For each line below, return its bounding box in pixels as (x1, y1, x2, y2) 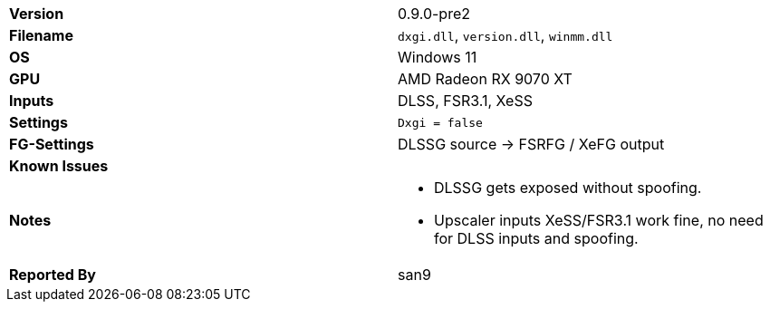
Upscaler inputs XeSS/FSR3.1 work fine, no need (434, 211, 764, 229)
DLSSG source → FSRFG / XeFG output (398, 135, 665, 153)
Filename (9, 26, 73, 44)
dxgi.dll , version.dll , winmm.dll (398, 26, 613, 44)
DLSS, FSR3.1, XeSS (398, 92, 533, 110)
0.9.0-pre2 (398, 5, 470, 23)
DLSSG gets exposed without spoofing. (434, 179, 702, 197)
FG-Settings (9, 135, 94, 153)
